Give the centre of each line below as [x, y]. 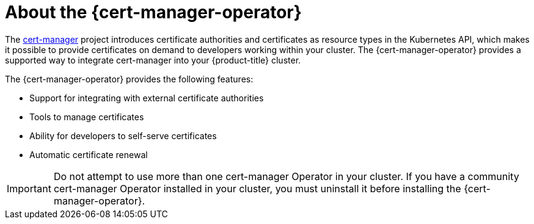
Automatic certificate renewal [89, 154]
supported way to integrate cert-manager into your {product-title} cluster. [153, 60]
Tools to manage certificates [87, 117]
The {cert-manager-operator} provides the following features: [129, 79]
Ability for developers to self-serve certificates [123, 135]
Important [29, 188]
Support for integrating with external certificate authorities [147, 98]
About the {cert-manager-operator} [153, 12]
